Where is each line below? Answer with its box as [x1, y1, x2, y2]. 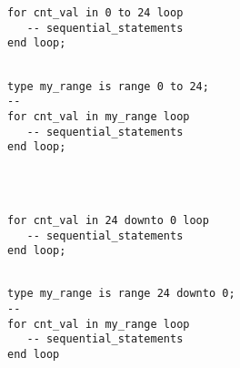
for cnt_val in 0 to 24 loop [7, 5, 184, 19]
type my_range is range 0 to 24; [7, 79, 209, 93]
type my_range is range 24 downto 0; [7, 287, 235, 301]
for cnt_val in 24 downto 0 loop [7, 213, 209, 227]
